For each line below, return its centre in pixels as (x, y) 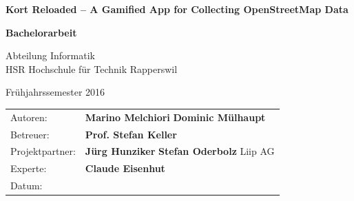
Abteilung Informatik (50, 55)
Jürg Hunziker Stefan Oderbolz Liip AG (180, 151)
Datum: (27, 186)
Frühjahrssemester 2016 (55, 92)
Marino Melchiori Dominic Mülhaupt (175, 117)
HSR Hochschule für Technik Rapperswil (92, 68)
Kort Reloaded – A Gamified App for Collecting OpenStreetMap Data (177, 9)
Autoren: (29, 117)
